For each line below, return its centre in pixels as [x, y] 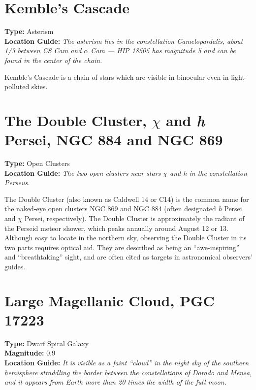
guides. [15, 266]
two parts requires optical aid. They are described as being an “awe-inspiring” [122, 247]
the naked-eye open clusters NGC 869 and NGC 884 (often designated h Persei [123, 209]
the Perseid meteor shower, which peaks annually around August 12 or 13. [116, 228]
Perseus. [17, 182]
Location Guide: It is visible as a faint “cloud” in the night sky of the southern [127, 363]
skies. [39, 86]
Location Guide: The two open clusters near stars [83, 173]
